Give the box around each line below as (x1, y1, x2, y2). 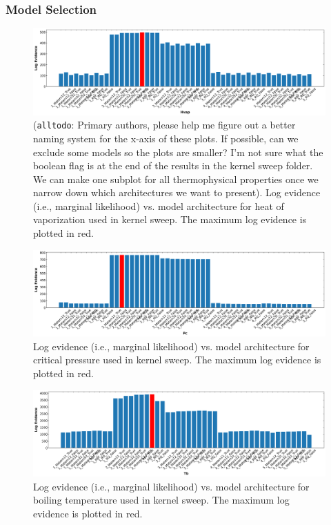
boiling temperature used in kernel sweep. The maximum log (33, 493, 290, 507)
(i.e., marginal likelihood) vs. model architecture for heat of (33, 198, 284, 213)
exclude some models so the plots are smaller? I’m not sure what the (33, 144, 323, 159)
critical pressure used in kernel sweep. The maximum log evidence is (33, 352, 321, 367)
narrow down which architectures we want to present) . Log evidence (33, 185, 321, 200)
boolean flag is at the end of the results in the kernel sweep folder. (33, 158, 313, 173)
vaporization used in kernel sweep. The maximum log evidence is (33, 212, 307, 227)
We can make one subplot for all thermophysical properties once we (33, 171, 319, 186)
